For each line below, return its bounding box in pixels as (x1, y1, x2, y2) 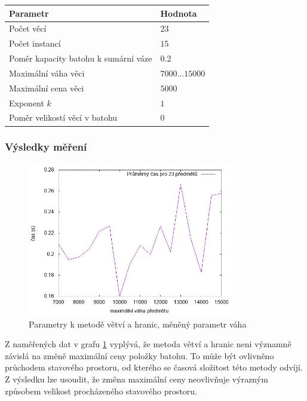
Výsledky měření (5, 139, 87, 154)
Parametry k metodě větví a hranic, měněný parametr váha (29, 317, 247, 330)
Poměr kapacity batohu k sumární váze (9, 52, 152, 65)
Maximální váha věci (9, 66, 85, 79)
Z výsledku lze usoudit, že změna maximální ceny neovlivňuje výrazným (5, 373, 268, 385)
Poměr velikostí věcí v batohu (9, 111, 118, 124)
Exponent (9, 96, 44, 109)
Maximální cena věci (9, 81, 84, 94)
